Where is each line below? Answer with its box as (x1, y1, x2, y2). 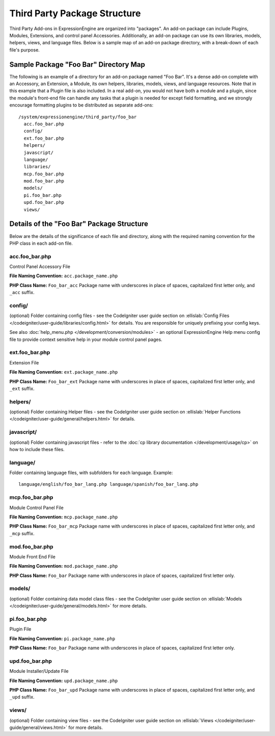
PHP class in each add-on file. (9, 240, 73, 246)
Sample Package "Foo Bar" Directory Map (9, 60, 145, 69)
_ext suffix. (9, 385, 35, 391)
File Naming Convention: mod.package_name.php (9, 563, 118, 569)
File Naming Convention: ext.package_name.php (9, 369, 118, 375)
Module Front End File (9, 554, 56, 560)
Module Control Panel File (9, 505, 64, 511)
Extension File (9, 359, 39, 365)
